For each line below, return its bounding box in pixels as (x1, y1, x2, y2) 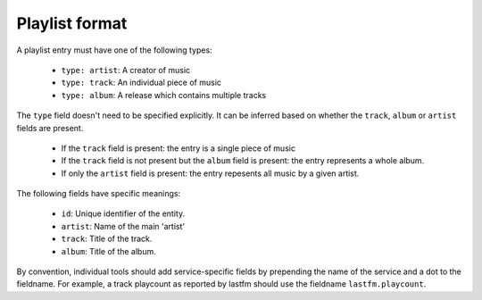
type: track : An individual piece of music (61, 77, 222, 88)
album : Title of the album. (61, 246, 156, 256)
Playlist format (16, 13, 128, 33)
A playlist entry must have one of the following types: (16, 45, 213, 55)
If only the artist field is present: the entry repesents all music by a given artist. (61, 168, 360, 179)
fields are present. (16, 122, 84, 133)
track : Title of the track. (61, 233, 153, 245)
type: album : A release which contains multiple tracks (61, 89, 267, 100)
